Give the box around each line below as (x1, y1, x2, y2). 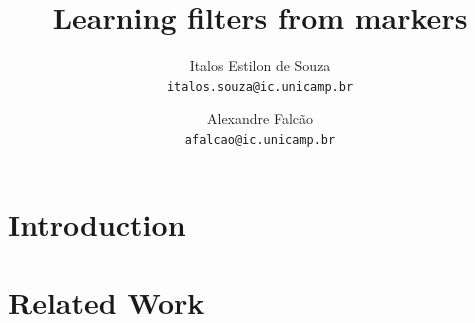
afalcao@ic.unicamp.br (184, 132, 336, 147)
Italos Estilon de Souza (189, 55, 331, 76)
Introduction (8, 203, 186, 244)
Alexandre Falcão (206, 108, 314, 129)
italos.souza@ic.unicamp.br (166, 79, 354, 94)
